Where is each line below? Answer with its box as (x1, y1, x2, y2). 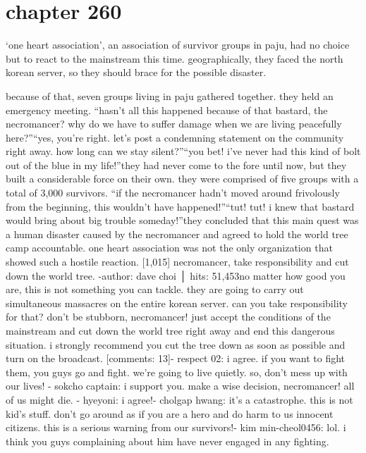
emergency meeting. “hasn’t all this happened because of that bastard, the (6, 102, 328, 117)
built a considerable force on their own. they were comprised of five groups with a (6, 171, 359, 186)
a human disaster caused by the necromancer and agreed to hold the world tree (6, 226, 348, 241)
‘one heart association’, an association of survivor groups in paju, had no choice (6, 37, 350, 52)
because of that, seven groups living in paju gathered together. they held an (6, 88, 334, 103)
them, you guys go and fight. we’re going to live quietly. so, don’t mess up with (6, 364, 348, 379)
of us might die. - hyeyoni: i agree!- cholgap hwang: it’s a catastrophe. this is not (6, 392, 353, 407)
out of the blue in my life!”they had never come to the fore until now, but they (6, 157, 347, 172)
